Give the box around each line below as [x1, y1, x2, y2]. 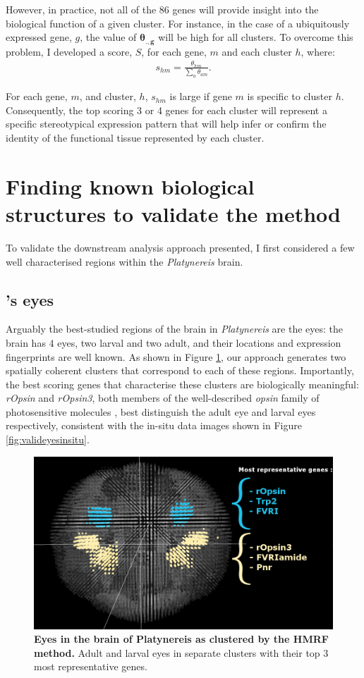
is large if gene [169, 89, 232, 104]
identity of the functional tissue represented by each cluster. [6, 130, 265, 145]
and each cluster [222, 44, 292, 58]
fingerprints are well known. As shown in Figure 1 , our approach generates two [6, 349, 346, 364]
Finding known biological [6, 171, 255, 200]
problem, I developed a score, [6, 44, 133, 58]
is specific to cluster [247, 89, 332, 104]
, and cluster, [79, 89, 136, 104]
